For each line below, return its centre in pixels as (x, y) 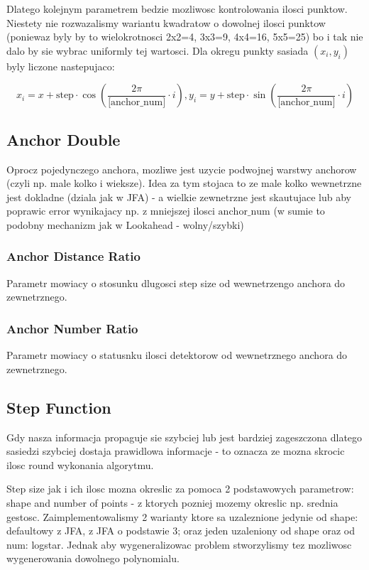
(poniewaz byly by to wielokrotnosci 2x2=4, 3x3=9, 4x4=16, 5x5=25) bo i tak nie (185, 37)
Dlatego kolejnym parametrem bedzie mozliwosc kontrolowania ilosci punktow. (177, 9)
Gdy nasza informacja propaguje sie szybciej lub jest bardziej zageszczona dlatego (184, 437)
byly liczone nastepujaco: (61, 66)
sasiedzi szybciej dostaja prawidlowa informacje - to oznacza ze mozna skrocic (176, 451)
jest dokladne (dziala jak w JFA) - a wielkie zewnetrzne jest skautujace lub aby (179, 197)
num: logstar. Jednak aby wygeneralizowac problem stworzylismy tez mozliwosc (179, 544)
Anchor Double (64, 139)
